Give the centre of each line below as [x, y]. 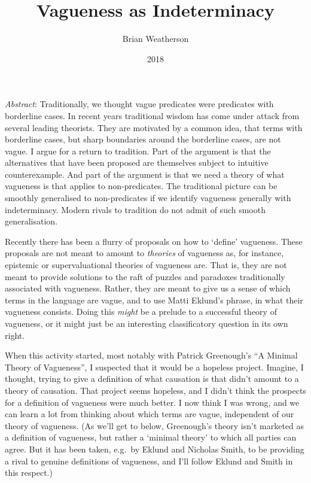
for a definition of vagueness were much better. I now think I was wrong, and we [152, 402]
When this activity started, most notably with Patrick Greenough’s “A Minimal [151, 355]
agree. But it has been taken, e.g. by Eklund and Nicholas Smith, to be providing [155, 449]
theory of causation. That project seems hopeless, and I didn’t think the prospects [155, 390]
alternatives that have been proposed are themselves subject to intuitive [137, 162]
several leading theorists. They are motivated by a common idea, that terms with [154, 127]
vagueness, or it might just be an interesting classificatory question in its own [147, 323]
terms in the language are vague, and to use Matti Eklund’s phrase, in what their [154, 300]
